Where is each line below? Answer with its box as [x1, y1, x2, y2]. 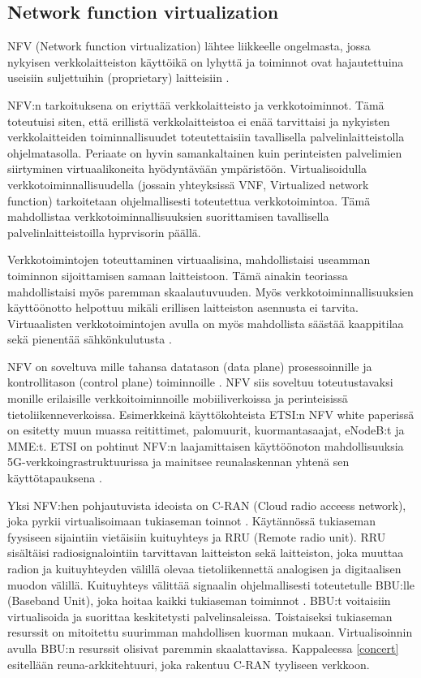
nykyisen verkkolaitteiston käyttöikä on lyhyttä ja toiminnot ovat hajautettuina [7, 53, 404, 70]
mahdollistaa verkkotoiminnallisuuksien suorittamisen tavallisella [7, 208, 329, 225]
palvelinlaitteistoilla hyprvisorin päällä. [7, 223, 201, 240]
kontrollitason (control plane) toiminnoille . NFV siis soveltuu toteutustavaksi [7, 374, 393, 391]
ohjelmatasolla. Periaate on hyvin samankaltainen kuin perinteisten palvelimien [7, 144, 402, 161]
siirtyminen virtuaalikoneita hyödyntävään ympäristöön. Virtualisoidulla [7, 160, 367, 177]
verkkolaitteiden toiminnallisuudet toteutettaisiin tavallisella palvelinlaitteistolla [7, 128, 405, 145]
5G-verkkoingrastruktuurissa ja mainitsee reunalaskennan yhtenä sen [7, 453, 350, 470]
